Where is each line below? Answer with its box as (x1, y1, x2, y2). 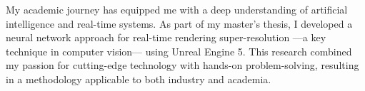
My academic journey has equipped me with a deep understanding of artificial (6, 2, 348, 16)
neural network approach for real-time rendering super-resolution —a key (6, 30, 326, 45)
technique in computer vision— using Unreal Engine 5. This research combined (6, 43, 352, 58)
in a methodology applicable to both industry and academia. (6, 71, 271, 86)
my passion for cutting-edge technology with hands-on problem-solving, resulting (6, 58, 359, 73)
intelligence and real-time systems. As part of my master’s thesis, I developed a (6, 16, 353, 31)
